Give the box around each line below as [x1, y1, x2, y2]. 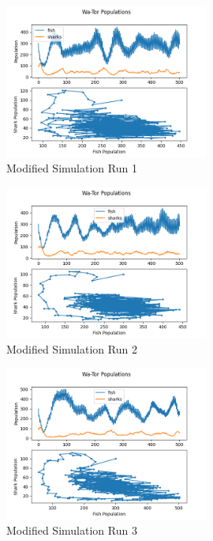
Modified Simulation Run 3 [6, 522, 137, 539]
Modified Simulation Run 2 [6, 341, 137, 358]
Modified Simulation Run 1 [6, 160, 137, 176]
